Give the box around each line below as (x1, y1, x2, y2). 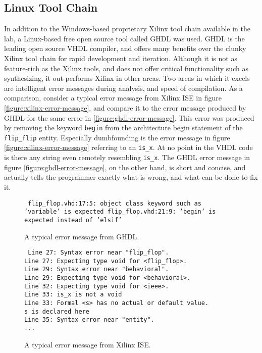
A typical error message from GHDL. (24, 231, 139, 241)
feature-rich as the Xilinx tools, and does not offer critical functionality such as (4, 63, 248, 73)
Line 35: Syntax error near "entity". (24, 316, 154, 324)
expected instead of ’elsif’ (24, 216, 122, 224)
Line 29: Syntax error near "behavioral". (24, 266, 169, 273)
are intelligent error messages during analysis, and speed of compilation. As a (4, 82, 243, 93)
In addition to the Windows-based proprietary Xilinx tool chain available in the (4, 23, 250, 34)
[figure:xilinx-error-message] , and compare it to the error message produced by (4, 102, 246, 113)
